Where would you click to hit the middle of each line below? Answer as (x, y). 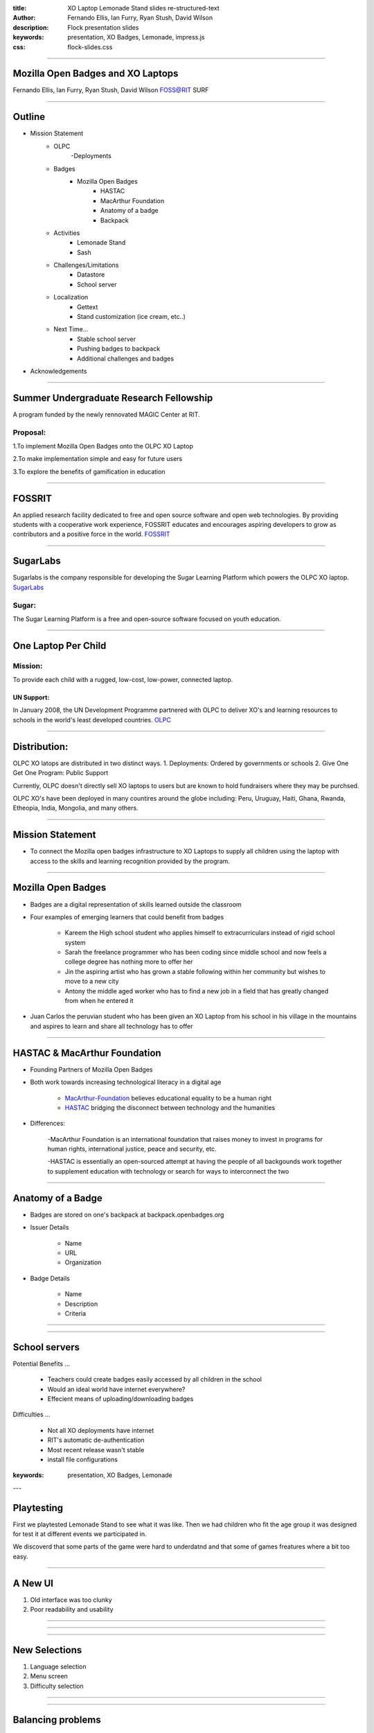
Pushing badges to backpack (119, 349)
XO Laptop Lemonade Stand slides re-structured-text (143, 8)
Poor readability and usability (72, 1610)
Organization (83, 1262)
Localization (71, 297)
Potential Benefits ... (42, 1364)
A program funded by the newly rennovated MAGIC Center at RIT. (106, 414)
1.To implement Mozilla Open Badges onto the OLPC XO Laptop (103, 446)
